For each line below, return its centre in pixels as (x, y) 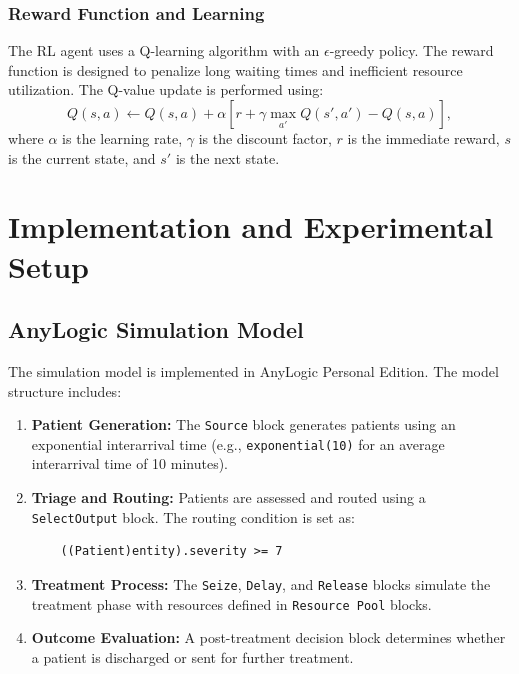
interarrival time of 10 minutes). (129, 463)
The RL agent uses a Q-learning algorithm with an (164, 50)
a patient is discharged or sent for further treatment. (192, 656)
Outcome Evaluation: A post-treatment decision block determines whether (268, 637)
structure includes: (65, 390)
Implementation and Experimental (251, 226)
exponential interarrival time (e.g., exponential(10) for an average (238, 443)
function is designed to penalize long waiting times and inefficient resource (235, 69)
